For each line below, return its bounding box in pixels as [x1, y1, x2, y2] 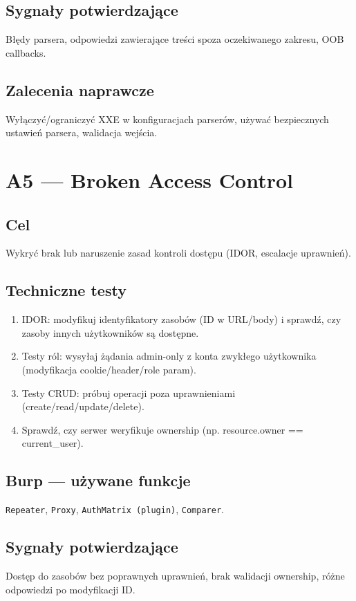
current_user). [21, 436, 84, 450]
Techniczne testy [6, 279, 127, 301]
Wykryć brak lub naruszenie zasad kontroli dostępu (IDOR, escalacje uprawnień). [6, 246, 351, 260]
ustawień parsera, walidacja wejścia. [6, 125, 158, 140]
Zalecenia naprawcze [6, 79, 154, 100]
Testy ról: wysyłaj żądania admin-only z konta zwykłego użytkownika [21, 349, 317, 363]
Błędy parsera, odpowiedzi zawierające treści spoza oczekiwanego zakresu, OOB [6, 32, 344, 46]
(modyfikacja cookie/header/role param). [21, 362, 196, 376]
